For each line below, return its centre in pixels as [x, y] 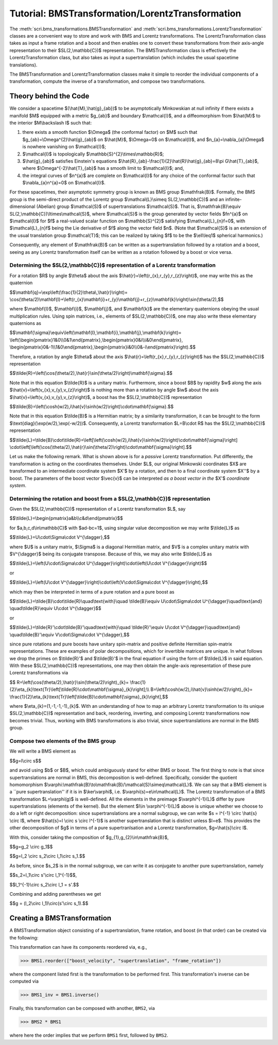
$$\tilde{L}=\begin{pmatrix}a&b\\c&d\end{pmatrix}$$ [66, 518]
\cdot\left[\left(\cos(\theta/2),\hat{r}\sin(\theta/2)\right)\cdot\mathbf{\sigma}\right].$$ [101, 447]
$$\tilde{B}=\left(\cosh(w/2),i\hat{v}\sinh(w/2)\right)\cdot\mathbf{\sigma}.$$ [92, 406]
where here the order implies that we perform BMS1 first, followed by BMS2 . [89, 1035]
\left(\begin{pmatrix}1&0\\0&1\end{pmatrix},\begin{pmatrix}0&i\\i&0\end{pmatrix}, [96, 340]
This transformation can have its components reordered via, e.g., [78, 947]
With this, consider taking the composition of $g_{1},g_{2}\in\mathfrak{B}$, [89, 837]
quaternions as [25, 323]
